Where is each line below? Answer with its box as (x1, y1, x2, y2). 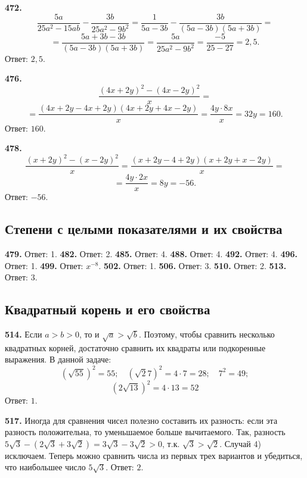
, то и (79, 328, 100, 340)
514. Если (5, 328, 42, 340)
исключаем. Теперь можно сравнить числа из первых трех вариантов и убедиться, (5, 449, 303, 461)
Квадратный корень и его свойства (5, 300, 210, 318)
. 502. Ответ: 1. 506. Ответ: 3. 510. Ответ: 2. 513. (98, 259, 287, 271)
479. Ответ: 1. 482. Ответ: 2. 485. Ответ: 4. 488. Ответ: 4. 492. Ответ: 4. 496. (5, 248, 298, 260)
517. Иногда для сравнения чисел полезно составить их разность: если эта (5, 414, 278, 426)
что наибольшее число (5, 461, 86, 473)
